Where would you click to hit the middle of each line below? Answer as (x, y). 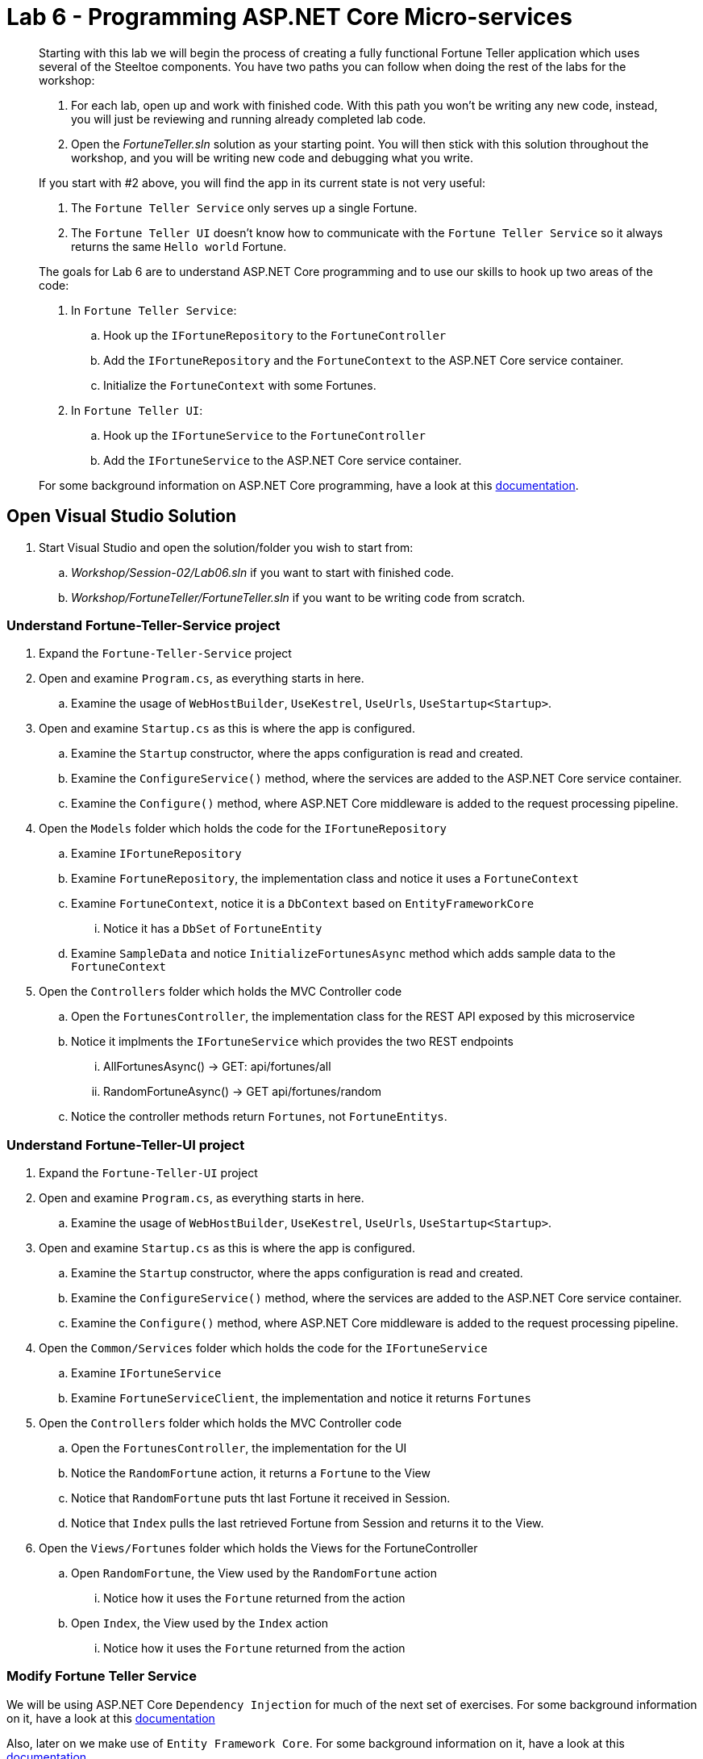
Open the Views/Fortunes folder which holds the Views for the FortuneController (258, 1548)
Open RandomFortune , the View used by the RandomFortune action (254, 1573)
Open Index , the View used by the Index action (200, 1623)
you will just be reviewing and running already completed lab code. (249, 119)
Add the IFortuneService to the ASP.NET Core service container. (283, 460)
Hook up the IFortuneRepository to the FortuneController (275, 335)
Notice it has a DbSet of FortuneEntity (213, 929)
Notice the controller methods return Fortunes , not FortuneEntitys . (259, 1117)
